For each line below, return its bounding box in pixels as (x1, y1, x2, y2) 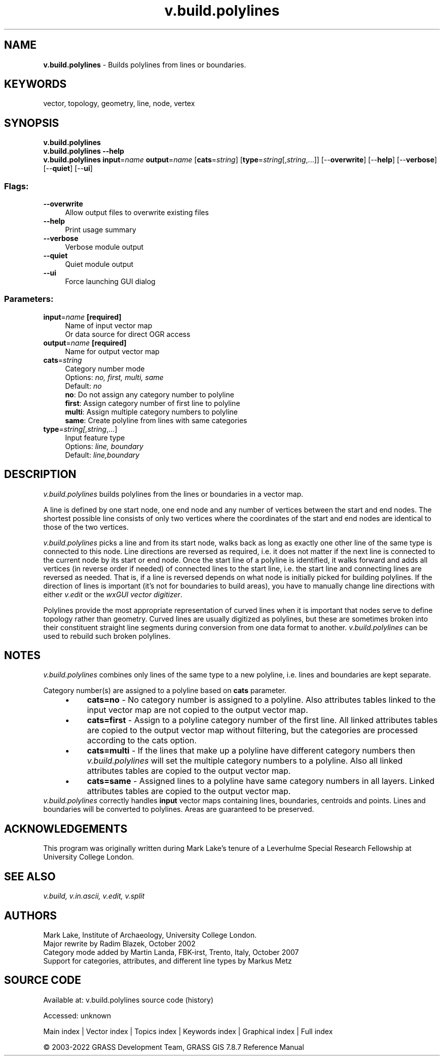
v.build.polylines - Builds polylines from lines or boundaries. (43, 60, 246, 69)
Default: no (65, 381, 102, 390)
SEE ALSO (4, 870, 56, 883)
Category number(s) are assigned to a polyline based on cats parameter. (43, 686, 287, 695)
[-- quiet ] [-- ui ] (43, 164, 93, 173)
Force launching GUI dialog (65, 277, 156, 286)
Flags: (4, 181, 29, 191)
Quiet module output (65, 260, 134, 269)
